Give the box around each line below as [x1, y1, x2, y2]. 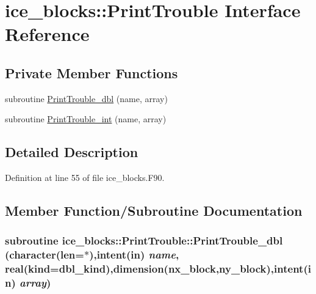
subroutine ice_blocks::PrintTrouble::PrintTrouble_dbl [5, 233, 283, 248]
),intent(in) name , [89, 247, 179, 262]
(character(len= [5, 247, 84, 262]
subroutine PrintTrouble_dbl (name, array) [5, 92, 168, 105]
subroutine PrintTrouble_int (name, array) [5, 112, 167, 125]
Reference [5, 21, 90, 46]
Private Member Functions [5, 63, 178, 82]
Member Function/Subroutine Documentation [5, 201, 303, 220]
